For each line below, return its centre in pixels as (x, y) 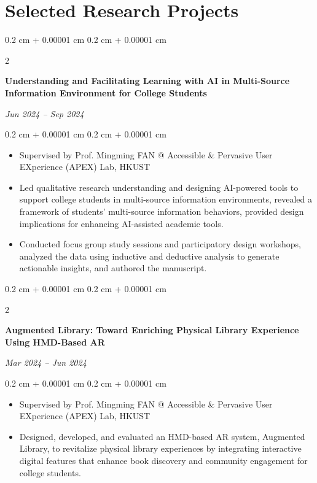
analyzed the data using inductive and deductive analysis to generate (149, 256)
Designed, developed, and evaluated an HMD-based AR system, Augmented (162, 436)
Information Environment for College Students (106, 92)
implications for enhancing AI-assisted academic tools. (121, 223)
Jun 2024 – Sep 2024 (45, 113)
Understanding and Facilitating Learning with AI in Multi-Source (147, 81)
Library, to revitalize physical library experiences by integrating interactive (160, 448)
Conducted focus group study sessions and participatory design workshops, (160, 244)
